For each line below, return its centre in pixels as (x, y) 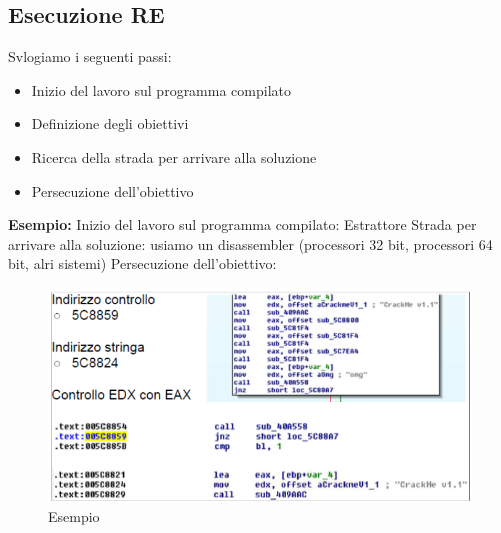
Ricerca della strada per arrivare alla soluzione (174, 156)
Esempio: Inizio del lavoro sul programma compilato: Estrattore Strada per (242, 224)
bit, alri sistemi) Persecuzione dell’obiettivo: (142, 263)
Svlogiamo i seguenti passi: (90, 56)
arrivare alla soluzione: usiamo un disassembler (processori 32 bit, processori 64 (250, 243)
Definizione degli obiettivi (110, 123)
